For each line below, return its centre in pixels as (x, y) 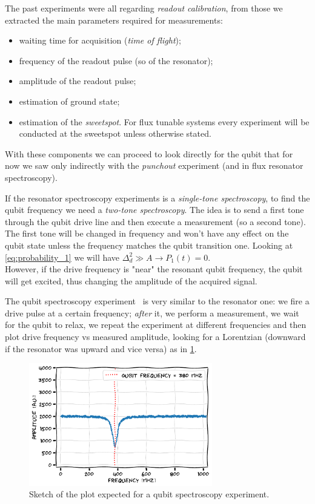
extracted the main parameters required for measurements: (114, 20)
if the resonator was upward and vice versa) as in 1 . (101, 348)
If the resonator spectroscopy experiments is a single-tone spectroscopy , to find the (157, 198)
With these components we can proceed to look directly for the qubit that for (149, 153)
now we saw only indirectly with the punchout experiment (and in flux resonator (154, 165)
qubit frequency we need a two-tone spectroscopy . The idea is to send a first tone (154, 210)
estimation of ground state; (69, 101)
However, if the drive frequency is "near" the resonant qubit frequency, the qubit (154, 269)
